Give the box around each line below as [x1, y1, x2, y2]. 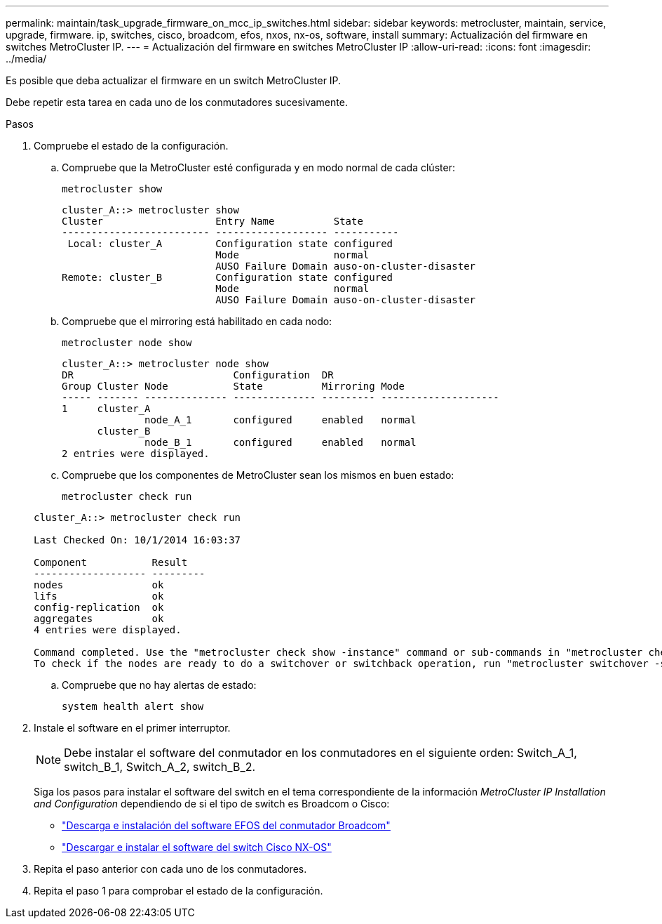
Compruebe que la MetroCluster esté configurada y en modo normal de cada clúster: [62, 161, 455, 173]
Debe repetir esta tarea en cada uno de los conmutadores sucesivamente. [6, 96, 348, 108]
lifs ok [34, 590, 164, 602]
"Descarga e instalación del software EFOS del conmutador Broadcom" [62, 819, 391, 831]
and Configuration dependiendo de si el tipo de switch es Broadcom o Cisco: [34, 798, 390, 810]
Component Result [34, 557, 188, 568]
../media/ [6, 53, 47, 65]
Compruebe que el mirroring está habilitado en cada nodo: [62, 315, 332, 327]
